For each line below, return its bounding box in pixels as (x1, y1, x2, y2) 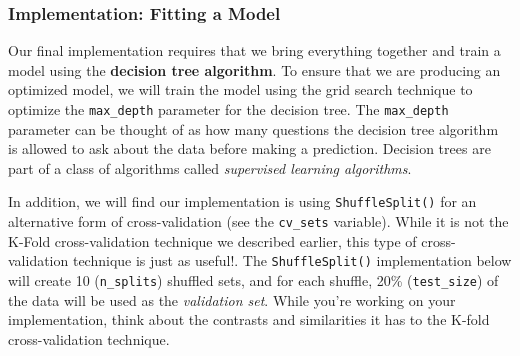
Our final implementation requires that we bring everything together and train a (8, 40, 501, 61)
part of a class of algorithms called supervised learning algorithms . (8, 157, 412, 178)
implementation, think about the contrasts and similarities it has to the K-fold (8, 309, 490, 330)
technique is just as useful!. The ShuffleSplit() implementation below (72, 250, 512, 271)
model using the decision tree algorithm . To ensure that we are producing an (8, 59, 501, 80)
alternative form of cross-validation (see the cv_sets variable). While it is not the (8, 211, 509, 232)
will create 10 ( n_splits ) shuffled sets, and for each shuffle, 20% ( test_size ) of (8, 270, 499, 290)
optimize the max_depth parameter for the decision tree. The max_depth (8, 99, 449, 119)
